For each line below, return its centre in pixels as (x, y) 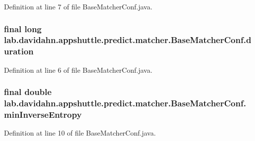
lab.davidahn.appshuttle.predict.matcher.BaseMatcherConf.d (128, 40)
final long (23, 28)
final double (28, 92)
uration (19, 51)
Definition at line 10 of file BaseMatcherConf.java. (80, 133)
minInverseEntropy (43, 115)
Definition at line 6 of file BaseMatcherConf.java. (78, 70)
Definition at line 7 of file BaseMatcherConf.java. (78, 6)
